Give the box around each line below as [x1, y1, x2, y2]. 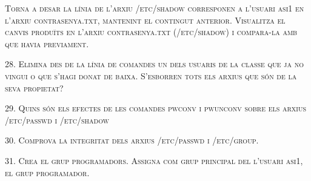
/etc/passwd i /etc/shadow [5, 113, 109, 126]
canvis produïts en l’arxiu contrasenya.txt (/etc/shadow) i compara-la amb [5, 25, 298, 38]
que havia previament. [5, 37, 89, 50]
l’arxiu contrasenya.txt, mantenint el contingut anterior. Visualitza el [5, 13, 286, 26]
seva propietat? [5, 81, 64, 94]
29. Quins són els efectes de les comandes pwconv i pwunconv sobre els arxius [5, 102, 306, 114]
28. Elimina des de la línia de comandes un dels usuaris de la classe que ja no [5, 58, 304, 70]
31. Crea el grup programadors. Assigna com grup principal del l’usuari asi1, [5, 154, 303, 166]
